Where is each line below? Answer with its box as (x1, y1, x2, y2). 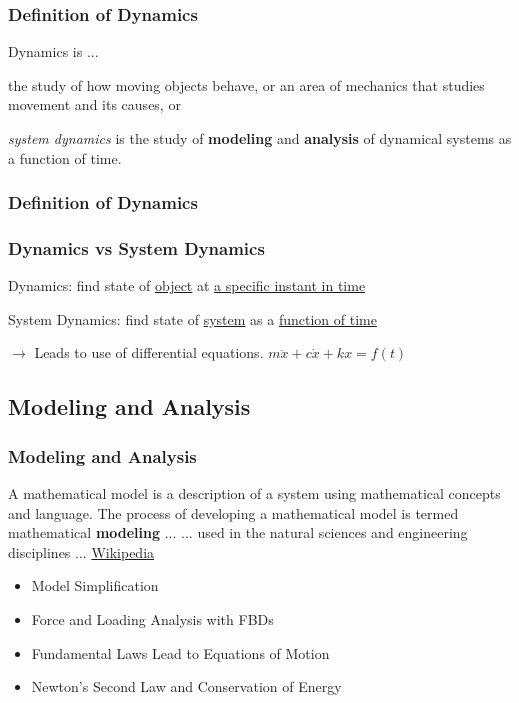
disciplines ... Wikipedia (8, 541, 155, 562)
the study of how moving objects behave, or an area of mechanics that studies (8, 74, 485, 95)
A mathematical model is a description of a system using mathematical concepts (8, 483, 501, 504)
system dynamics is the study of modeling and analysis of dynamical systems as (8, 128, 512, 148)
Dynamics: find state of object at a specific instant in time (8, 275, 366, 296)
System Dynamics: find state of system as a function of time (8, 308, 377, 329)
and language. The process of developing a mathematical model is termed (8, 502, 459, 523)
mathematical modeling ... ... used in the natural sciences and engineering (8, 522, 468, 543)
